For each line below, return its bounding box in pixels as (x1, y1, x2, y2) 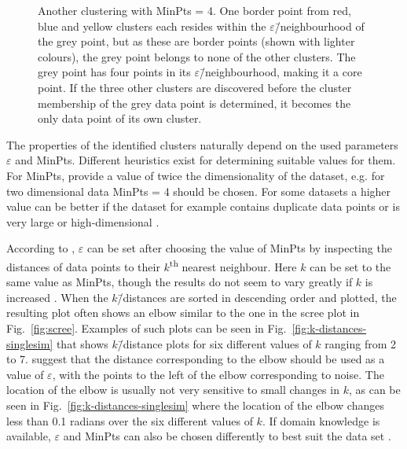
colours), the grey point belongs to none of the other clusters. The (38, 48, 356, 64)
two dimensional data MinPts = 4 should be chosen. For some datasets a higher (6, 182, 391, 199)
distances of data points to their (6, 258, 160, 274)
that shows (56, 335, 108, 351)
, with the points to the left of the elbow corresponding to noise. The (52, 366, 384, 382)
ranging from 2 (324, 335, 397, 351)
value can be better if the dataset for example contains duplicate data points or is (6, 198, 400, 215)
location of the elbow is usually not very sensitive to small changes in (6, 381, 339, 398)
